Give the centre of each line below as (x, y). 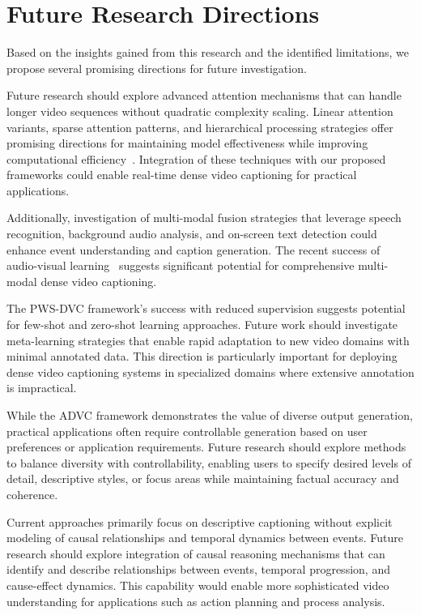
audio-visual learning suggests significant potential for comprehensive (181, 265)
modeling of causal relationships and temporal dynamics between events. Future (205, 538)
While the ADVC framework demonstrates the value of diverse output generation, (210, 415)
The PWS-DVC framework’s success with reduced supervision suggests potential (206, 308)
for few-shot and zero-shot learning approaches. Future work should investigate (202, 325)
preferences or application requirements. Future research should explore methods (206, 447)
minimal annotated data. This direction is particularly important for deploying (202, 356)
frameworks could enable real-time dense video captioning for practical (182, 175)
